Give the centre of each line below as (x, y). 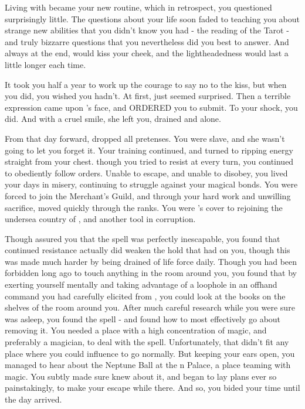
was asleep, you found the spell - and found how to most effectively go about (143, 318)
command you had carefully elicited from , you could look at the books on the (145, 296)
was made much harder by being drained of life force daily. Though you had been (151, 261)
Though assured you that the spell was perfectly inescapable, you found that (143, 238)
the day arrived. (33, 399)
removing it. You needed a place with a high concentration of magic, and (136, 330)
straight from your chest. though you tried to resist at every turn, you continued (149, 161)
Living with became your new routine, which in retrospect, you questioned (138, 7)
